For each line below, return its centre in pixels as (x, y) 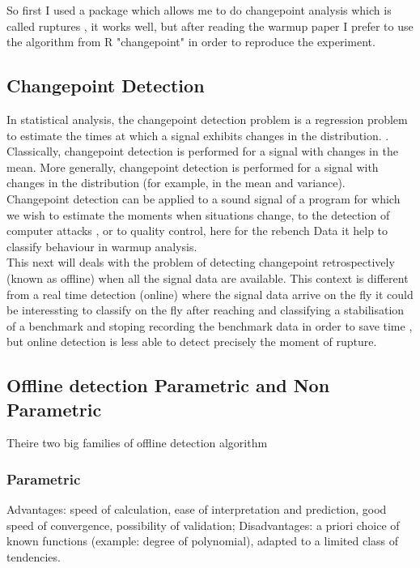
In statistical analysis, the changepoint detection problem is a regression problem (207, 119)
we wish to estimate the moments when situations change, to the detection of (198, 214)
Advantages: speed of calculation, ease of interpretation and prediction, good (197, 509)
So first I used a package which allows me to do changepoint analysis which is (199, 10)
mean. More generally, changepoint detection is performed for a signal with (193, 167)
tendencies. (34, 557)
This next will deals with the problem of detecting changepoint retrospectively (201, 262)
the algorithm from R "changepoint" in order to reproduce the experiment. (191, 42)
